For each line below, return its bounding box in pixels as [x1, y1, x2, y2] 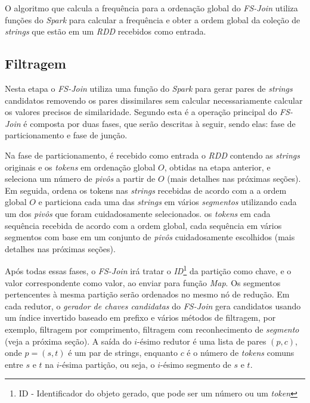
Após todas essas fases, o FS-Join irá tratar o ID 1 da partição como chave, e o [5, 263, 292, 277]
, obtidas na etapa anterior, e [164, 160, 271, 173]
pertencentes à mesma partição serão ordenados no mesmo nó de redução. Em [5, 288, 290, 300]
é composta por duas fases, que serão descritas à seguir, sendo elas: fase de [23, 117, 296, 129]
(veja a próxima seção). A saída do [5, 334, 132, 347]
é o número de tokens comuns [187, 346, 294, 359]
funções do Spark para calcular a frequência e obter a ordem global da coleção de [5, 13, 300, 26]
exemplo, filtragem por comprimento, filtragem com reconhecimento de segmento [5, 323, 299, 335]
